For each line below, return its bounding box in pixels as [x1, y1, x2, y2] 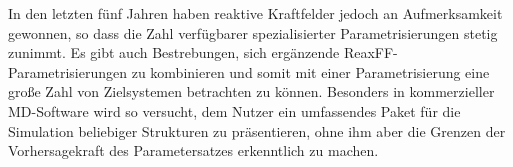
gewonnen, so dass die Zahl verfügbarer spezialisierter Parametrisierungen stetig [8, 22, 498, 43]
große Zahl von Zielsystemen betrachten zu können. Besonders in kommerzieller [8, 81, 495, 102]
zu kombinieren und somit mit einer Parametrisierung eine [131, 61, 490, 82]
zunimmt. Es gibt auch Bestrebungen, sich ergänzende [8, 42, 340, 63]
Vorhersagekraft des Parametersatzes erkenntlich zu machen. [8, 140, 379, 161]
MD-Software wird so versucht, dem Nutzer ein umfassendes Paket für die [8, 100, 461, 121]
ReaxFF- [343, 42, 398, 63]
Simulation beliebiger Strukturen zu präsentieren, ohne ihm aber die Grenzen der [8, 120, 506, 141]
